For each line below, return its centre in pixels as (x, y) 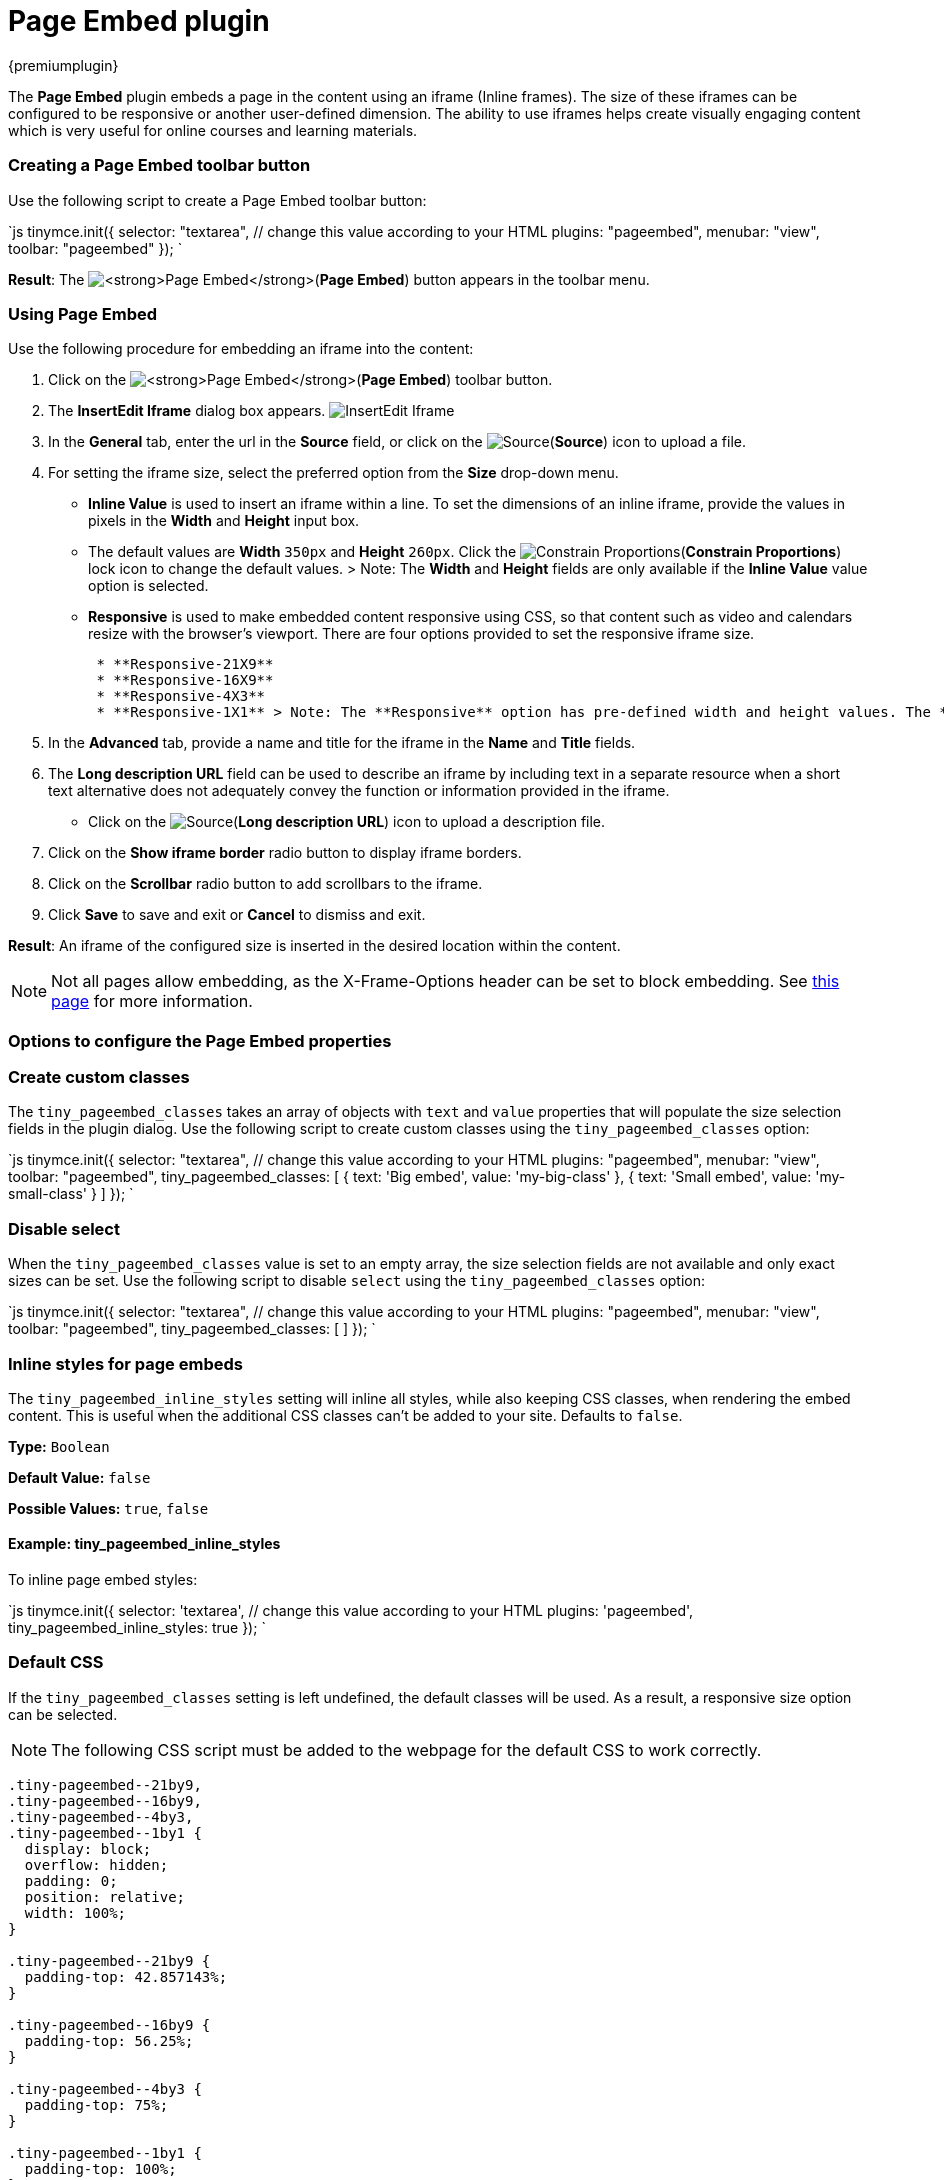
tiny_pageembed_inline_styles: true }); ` (137, 1628)
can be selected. (63, 1714)
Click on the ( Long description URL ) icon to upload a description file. (347, 822)
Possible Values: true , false (108, 1508)
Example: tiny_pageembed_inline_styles (144, 1544)
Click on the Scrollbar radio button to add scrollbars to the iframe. (265, 884)
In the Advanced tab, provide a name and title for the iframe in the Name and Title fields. (342, 743)
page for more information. (152, 1001)
